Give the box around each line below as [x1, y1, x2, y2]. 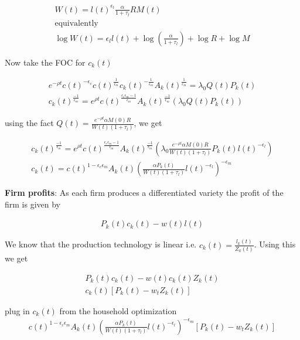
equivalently [54, 19, 98, 28]
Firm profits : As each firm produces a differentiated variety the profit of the [5, 186, 284, 199]
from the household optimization [59, 304, 177, 317]
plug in [5, 304, 30, 317]
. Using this [254, 238, 296, 250]
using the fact [5, 117, 54, 128]
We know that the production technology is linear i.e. [5, 238, 197, 250]
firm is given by [5, 198, 61, 210]
